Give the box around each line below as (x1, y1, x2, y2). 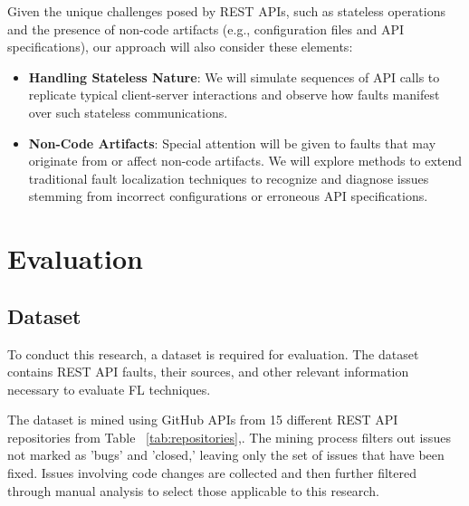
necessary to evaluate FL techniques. (7, 379, 211, 398)
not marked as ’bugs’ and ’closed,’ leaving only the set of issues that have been (7, 445, 445, 464)
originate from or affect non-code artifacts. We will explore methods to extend (28, 151, 463, 170)
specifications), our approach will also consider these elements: (7, 37, 353, 56)
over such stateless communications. (28, 102, 228, 121)
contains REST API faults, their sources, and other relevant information (7, 362, 409, 381)
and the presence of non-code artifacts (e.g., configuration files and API (7, 19, 405, 38)
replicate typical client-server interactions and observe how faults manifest (28, 85, 440, 104)
